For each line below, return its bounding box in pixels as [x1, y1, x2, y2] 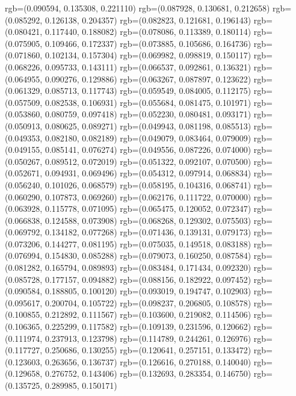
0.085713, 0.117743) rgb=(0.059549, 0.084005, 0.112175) [45, 84, 251, 97]
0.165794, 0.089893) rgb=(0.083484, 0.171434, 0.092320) [45, 261, 251, 274]
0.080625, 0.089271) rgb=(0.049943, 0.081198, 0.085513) [45, 119, 251, 132]
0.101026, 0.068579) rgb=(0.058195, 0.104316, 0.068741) [45, 178, 251, 191]
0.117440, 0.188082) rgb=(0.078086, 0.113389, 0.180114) [45, 25, 251, 38]
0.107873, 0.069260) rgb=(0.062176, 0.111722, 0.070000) [45, 190, 251, 203]
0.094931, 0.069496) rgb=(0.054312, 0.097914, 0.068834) [45, 167, 251, 179]
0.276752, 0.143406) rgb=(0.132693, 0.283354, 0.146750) [45, 367, 251, 380]
